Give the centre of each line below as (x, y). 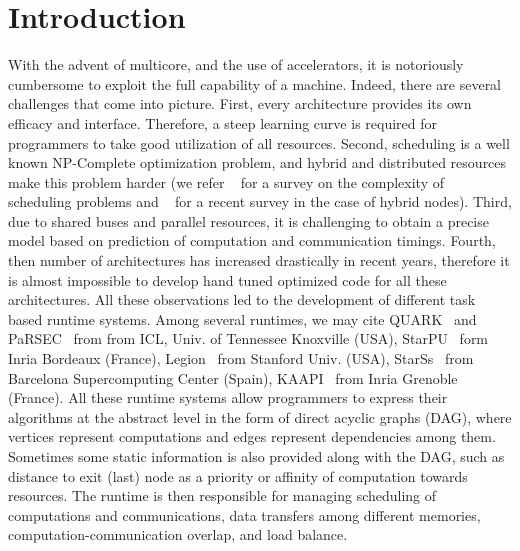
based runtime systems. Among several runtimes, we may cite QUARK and (242, 318)
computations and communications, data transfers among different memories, (244, 514)
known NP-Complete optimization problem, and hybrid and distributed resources (257, 162)
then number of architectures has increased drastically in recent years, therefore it (259, 260)
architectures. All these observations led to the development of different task (242, 299)
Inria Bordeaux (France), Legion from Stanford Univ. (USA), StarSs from (241, 358)
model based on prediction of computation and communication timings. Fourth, (252, 240)
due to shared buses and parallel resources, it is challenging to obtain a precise (248, 220)
